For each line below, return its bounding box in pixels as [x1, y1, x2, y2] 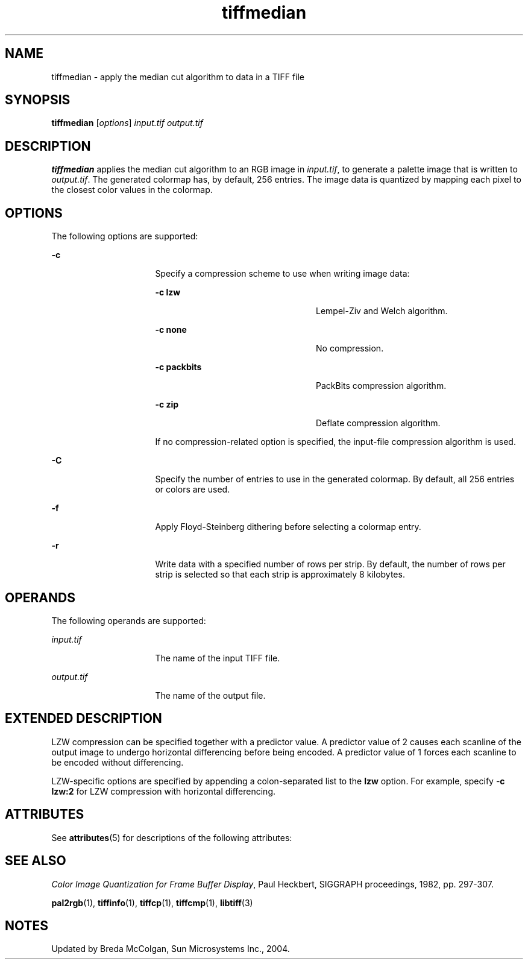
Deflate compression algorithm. [316, 418, 441, 429]
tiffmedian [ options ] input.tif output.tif [51, 118, 203, 128]
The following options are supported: [51, 231, 198, 242]
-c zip [155, 399, 179, 410]
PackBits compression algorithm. [316, 380, 447, 391]
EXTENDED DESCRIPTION [5, 711, 162, 726]
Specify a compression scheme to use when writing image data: [155, 268, 410, 279]
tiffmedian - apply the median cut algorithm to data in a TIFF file [51, 71, 305, 82]
